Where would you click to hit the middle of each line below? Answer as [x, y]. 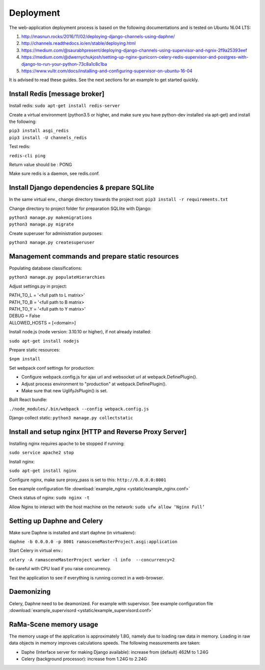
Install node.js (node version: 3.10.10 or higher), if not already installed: [80, 332]
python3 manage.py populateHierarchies [57, 277]
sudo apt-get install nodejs [44, 341]
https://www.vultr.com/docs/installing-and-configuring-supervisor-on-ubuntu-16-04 [107, 71]
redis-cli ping [27, 156]
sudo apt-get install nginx [43, 471]
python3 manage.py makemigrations [51, 218]
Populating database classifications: [46, 268]
